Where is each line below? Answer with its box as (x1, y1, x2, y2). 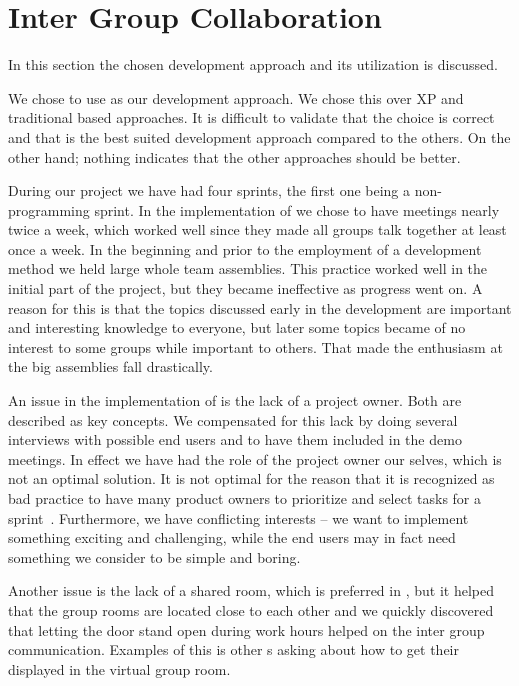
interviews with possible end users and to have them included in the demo (8, 429, 462, 450)
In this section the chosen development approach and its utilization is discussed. (8, 54, 498, 75)
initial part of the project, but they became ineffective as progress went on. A (8, 278, 483, 299)
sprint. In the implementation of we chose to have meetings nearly (94, 199, 500, 220)
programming (8, 199, 90, 220)
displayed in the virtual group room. (8, 658, 231, 679)
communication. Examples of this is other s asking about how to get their (8, 639, 459, 660)
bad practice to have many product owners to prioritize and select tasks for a (8, 488, 482, 508)
